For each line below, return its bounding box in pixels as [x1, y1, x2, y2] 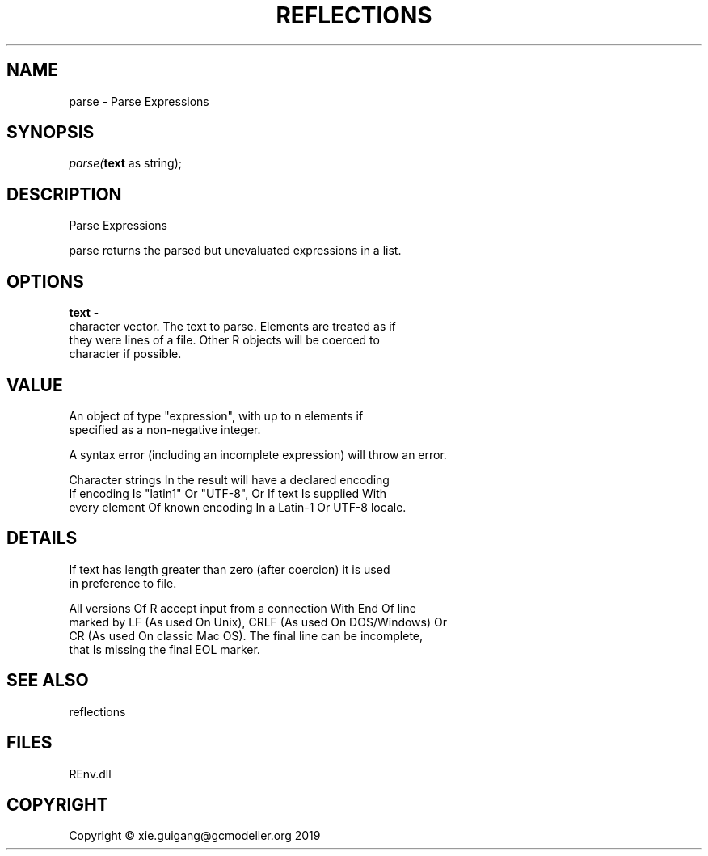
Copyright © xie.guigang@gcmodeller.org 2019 [69, 829, 321, 843]
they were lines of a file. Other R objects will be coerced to [69, 333, 380, 348]
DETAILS [6, 528, 78, 549]
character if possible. [69, 347, 182, 361]
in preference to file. [69, 576, 177, 590]
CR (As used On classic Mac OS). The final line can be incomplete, [69, 628, 424, 643]
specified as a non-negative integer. [69, 422, 261, 436]
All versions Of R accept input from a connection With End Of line [69, 601, 416, 615]
